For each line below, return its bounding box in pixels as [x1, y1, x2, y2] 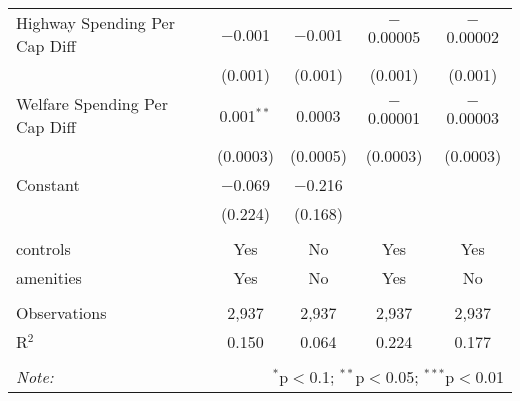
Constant [16, 173, 80, 196]
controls [16, 237, 71, 260]
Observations [16, 301, 107, 324]
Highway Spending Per [16, 11, 175, 34]
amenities [16, 266, 82, 289]
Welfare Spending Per [16, 92, 168, 115]
